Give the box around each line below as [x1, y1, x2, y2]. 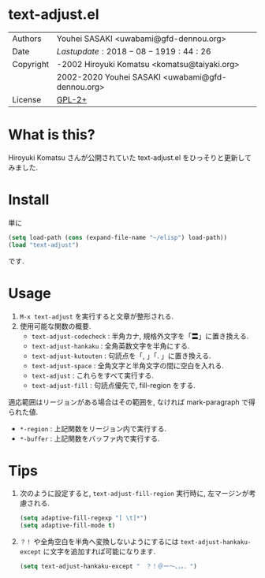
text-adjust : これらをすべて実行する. [31, 371, 154, 380]
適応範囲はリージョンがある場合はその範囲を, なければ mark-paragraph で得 [8, 397, 256, 407]
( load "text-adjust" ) [8, 241, 80, 249]
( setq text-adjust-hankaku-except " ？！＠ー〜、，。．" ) [19, 562, 197, 571]
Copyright [12, 58, 50, 69]
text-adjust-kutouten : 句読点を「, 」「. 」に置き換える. [31, 351, 211, 360]
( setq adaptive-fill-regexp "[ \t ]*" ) [19, 514, 147, 522]
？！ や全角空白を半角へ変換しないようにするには [19, 537, 179, 546]
